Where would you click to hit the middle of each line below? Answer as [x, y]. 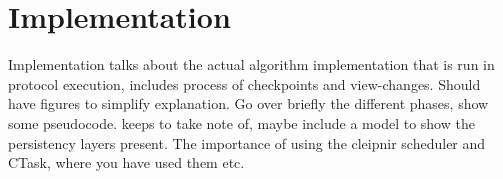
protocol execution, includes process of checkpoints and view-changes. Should [244, 83]
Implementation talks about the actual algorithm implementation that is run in [251, 64]
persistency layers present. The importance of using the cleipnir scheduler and [247, 142]
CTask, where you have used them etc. [126, 162]
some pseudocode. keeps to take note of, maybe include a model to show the [241, 122]
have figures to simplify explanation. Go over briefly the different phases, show [248, 103]
